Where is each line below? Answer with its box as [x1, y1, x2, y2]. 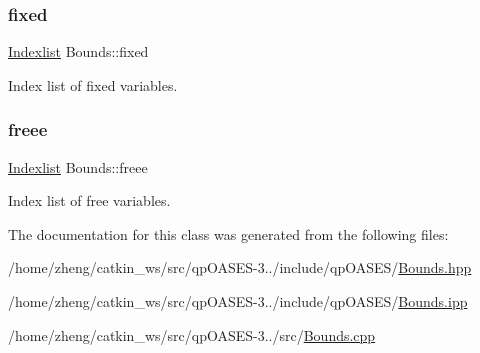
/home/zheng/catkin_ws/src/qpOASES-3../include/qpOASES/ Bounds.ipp [8, 291, 468, 311]
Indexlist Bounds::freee [8, 156, 148, 177]
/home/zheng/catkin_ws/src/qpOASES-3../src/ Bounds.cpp [8, 324, 376, 345]
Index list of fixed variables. [8, 74, 178, 95]
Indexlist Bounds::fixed [8, 41, 149, 62]
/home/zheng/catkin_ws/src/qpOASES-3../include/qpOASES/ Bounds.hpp [8, 257, 472, 278]
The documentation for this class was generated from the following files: [8, 223, 449, 244]
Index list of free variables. [8, 190, 171, 211]
